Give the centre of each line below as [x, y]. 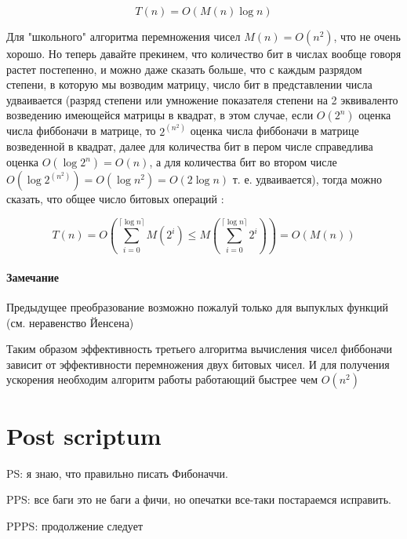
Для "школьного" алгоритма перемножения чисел [124, 36]
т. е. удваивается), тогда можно [307, 179]
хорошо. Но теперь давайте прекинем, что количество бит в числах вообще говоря [204, 53]
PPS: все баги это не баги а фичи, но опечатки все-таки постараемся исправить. [199, 499]
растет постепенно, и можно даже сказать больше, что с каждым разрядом [184, 69]
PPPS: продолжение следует [75, 525]
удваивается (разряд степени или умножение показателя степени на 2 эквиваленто [202, 99]
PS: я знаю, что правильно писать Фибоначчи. [117, 473]
